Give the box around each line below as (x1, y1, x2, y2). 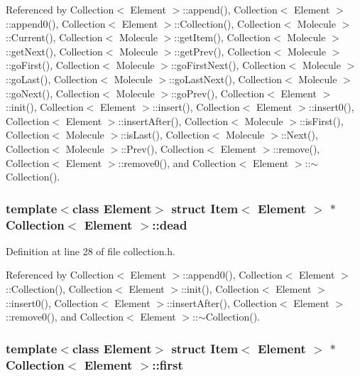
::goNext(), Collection (6, 85, 100, 100)
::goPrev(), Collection (170, 85, 265, 100)
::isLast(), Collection (121, 127, 209, 142)
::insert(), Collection (152, 100, 240, 114)
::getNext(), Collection (6, 43, 103, 58)
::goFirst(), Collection (6, 58, 100, 72)
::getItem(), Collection (174, 30, 271, 45)
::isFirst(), (300, 113, 344, 128)
